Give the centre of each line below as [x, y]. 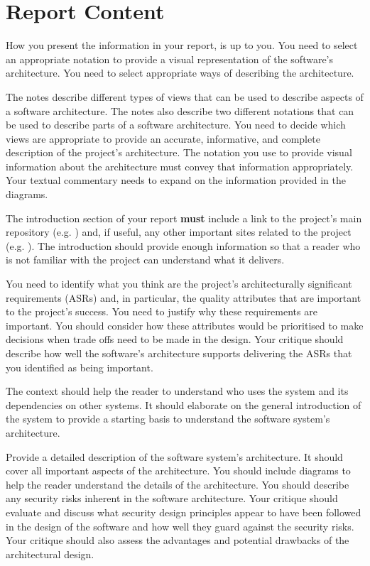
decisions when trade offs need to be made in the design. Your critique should [175, 339]
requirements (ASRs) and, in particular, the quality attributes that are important [184, 297]
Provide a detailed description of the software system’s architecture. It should [174, 456]
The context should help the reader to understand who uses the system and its [177, 391]
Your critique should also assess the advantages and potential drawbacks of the [178, 540]
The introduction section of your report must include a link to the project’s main [184, 218]
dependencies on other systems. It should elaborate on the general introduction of [184, 404]
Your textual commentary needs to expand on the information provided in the [176, 180]
